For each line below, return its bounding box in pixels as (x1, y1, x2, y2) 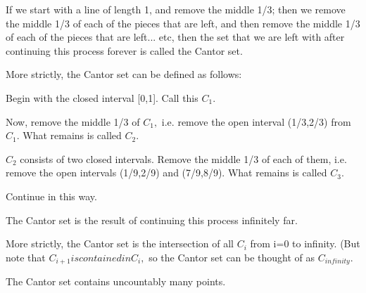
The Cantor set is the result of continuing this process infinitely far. (6, 212, 298, 227)
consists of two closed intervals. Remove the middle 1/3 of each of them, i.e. (20, 151, 347, 166)
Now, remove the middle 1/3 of (6, 114, 140, 129)
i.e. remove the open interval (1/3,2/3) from (161, 114, 351, 129)
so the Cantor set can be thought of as (149, 249, 315, 264)
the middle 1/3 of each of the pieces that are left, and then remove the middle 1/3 (6, 15, 360, 30)
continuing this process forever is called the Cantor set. (6, 43, 243, 58)
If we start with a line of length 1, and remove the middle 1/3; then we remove (6, 2, 346, 16)
